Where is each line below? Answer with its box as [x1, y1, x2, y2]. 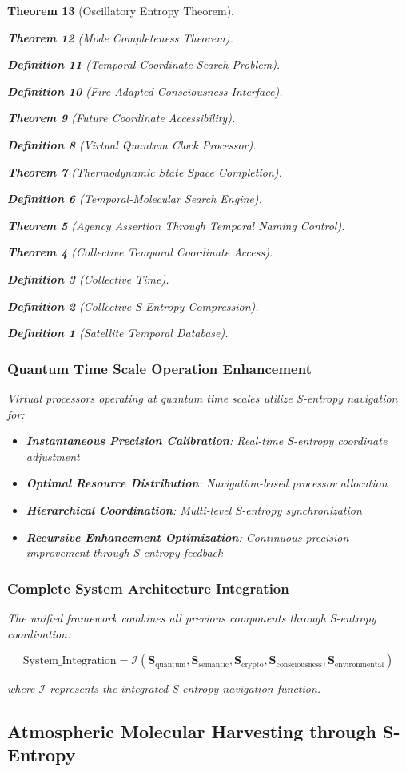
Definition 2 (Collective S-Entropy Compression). [7, 297, 259, 314]
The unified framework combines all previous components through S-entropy [7, 609, 376, 626]
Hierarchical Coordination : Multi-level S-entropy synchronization [26, 501, 362, 518]
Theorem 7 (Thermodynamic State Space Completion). [7, 163, 282, 180]
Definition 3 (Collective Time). [7, 270, 169, 287]
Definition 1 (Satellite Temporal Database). [7, 324, 229, 341]
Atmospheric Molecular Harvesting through [7, 719, 377, 744]
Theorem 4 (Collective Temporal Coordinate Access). [7, 244, 273, 260]
